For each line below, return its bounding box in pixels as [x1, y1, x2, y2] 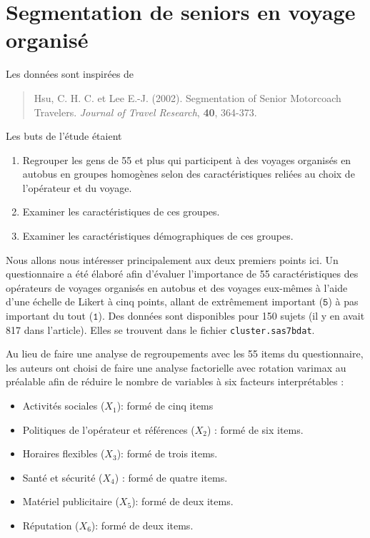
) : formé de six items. [206, 422, 304, 437]
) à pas [328, 294, 359, 309]
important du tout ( [6, 308, 94, 323]
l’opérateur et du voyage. [22, 180, 132, 195]
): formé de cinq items [116, 398, 214, 413]
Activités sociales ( [22, 398, 105, 413]
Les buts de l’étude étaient [6, 128, 122, 143]
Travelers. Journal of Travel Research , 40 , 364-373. [34, 104, 257, 119]
